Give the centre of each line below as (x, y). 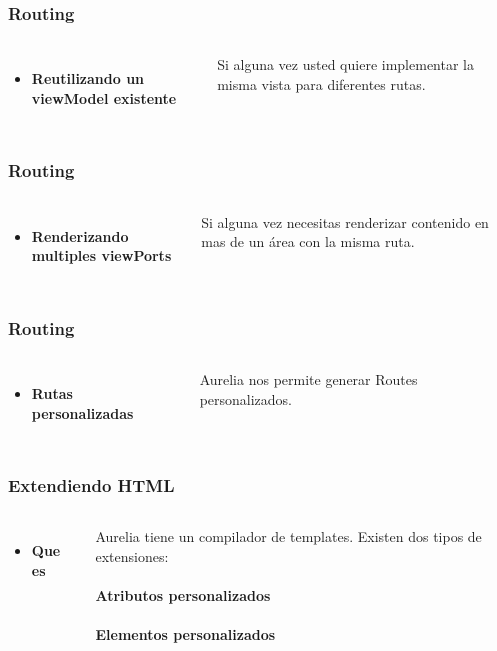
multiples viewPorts (101, 255)
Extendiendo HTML (91, 485)
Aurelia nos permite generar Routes (308, 379)
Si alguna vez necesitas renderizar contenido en (345, 221)
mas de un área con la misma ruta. (308, 241)
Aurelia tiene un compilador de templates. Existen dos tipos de (288, 536)
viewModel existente (104, 97)
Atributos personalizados (183, 595)
